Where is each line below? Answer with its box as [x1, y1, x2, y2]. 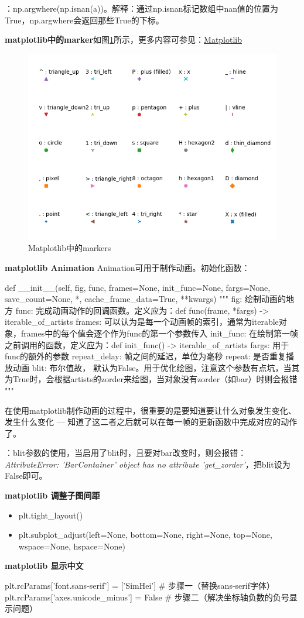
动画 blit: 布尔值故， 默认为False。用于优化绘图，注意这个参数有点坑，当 [12, 361, 292, 373]
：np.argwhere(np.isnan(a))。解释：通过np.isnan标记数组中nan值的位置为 [5, 2, 278, 14]
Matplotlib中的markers [28, 242, 111, 254]
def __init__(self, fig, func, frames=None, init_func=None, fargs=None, [5, 281, 271, 293]
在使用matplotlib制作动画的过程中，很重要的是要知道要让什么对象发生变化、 [5, 404, 296, 416]
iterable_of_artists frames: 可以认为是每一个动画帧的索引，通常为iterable [5, 315, 279, 328]
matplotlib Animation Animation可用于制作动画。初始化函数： [5, 261, 250, 273]
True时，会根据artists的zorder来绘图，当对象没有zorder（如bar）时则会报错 [12, 373, 298, 385]
